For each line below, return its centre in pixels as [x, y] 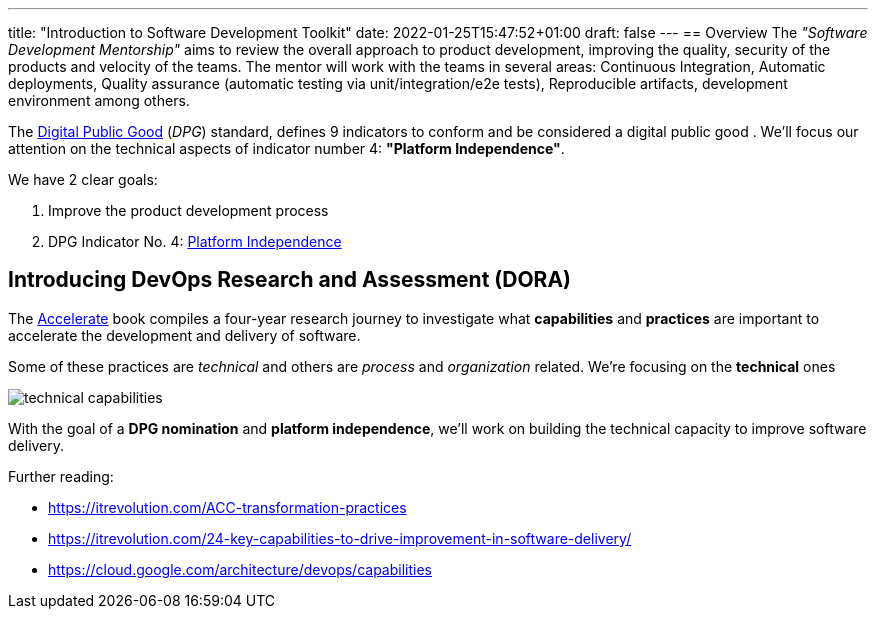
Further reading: [61, 476]
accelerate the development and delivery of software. [184, 335]
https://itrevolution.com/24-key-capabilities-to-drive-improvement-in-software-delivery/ [340, 538]
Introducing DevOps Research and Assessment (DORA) [289, 280]
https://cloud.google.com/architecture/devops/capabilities [240, 569]
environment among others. [99, 100]
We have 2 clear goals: [83, 179]
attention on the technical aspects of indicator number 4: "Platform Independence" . [286, 148]
